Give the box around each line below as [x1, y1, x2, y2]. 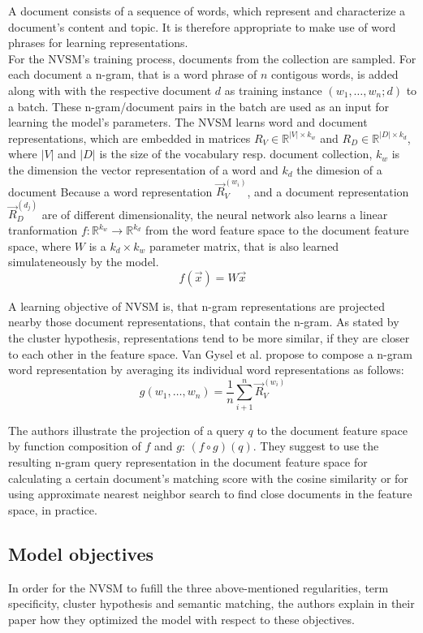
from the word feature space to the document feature [145, 222, 409, 239]
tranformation [8, 222, 78, 239]
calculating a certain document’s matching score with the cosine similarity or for [8, 469, 408, 486]
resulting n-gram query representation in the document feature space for [8, 453, 368, 470]
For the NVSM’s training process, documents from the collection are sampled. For [8, 50, 417, 67]
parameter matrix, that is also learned [149, 237, 339, 254]
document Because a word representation [8, 183, 213, 200]
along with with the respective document [8, 81, 212, 98]
